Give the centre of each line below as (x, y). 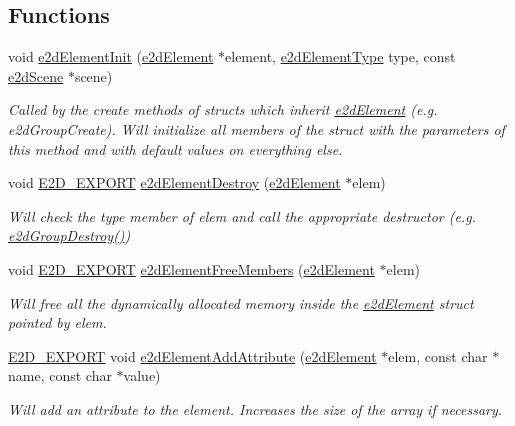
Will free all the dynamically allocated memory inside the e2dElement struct (241, 302)
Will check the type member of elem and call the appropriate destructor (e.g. (242, 215)
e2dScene (36, 75)
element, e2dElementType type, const (340, 56)
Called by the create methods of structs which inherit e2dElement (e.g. (223, 109)
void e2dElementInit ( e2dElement (111, 56)
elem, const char (438, 355)
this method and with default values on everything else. (175, 148)
